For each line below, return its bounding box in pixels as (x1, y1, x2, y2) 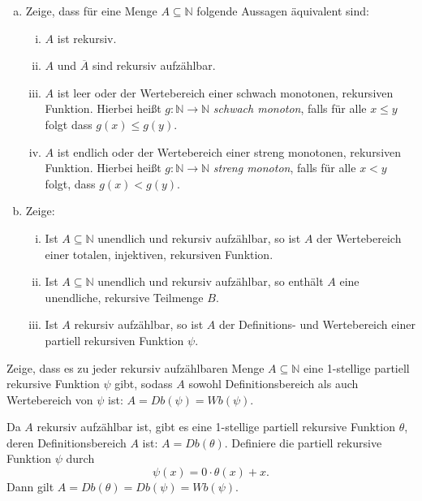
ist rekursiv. (57, 29, 117, 46)
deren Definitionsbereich (6, 434, 127, 451)
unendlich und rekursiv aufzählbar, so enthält (97, 273, 324, 290)
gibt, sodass (114, 375, 173, 392)
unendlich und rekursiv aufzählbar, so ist (97, 229, 301, 246)
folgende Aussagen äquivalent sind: (196, 2, 369, 19)
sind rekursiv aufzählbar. (92, 57, 216, 74)
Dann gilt (6, 478, 54, 495)
